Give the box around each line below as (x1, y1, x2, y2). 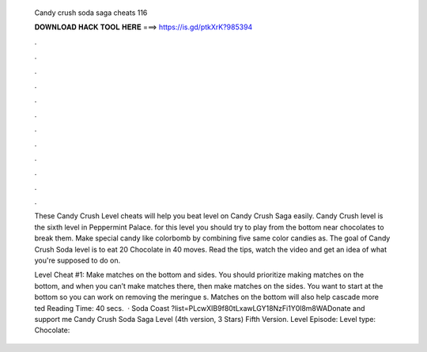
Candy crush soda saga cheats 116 (34, 8, 148, 17)
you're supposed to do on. (34, 255, 121, 265)
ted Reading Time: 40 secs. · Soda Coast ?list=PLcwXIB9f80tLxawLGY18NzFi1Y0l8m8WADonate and (34, 303, 365, 312)
